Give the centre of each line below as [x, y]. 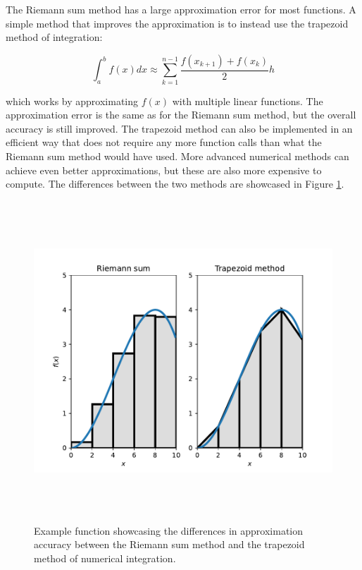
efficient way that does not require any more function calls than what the [164, 142]
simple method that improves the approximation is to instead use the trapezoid [177, 23]
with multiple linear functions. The [248, 101]
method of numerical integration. [105, 558]
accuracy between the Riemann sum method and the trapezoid [169, 544]
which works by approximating [72, 101]
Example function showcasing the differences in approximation [169, 530]
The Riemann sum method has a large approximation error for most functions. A [181, 9]
